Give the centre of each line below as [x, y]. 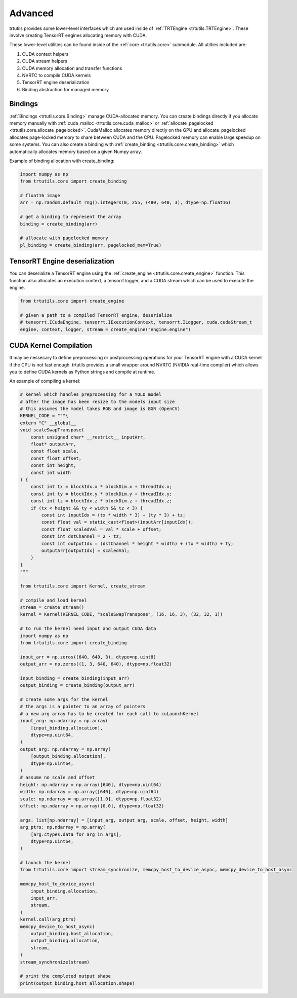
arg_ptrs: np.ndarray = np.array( [63, 827]
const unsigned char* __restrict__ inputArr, [88, 437]
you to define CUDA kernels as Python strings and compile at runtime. [82, 372]
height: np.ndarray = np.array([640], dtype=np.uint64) [91, 785]
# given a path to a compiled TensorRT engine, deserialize [96, 315]
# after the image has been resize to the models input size [97, 401]
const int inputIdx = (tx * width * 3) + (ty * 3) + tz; [113, 515]
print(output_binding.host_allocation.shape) [77, 983]
